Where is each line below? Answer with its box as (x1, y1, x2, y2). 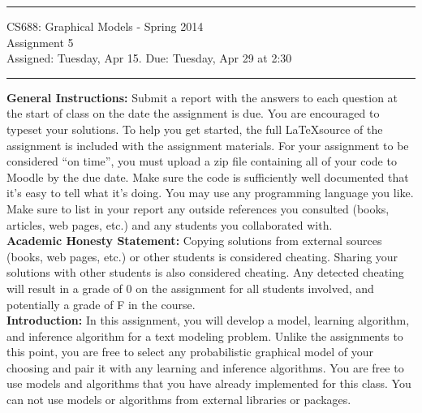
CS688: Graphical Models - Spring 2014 (6, 18, 204, 34)
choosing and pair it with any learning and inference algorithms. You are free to (6, 359, 404, 376)
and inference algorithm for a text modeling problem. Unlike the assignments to (6, 327, 403, 344)
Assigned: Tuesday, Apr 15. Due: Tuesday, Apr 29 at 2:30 (6, 49, 292, 67)
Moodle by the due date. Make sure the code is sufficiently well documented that (6, 168, 409, 185)
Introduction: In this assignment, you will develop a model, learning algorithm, (6, 312, 410, 329)
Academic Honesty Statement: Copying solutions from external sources (6, 232, 382, 249)
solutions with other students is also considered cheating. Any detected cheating (6, 264, 404, 281)
